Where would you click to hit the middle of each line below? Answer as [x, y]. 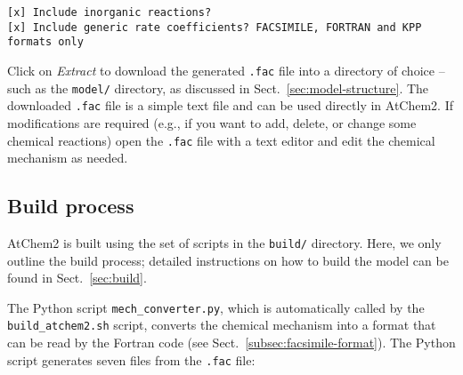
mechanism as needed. [68, 158]
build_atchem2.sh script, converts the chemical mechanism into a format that [222, 325]
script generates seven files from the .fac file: [131, 359]
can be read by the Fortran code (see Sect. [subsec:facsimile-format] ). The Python [231, 343]
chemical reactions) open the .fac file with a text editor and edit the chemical [221, 140]
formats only [45, 42]
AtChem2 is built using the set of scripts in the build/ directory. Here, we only [224, 242]
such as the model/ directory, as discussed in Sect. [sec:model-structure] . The [218, 88]
